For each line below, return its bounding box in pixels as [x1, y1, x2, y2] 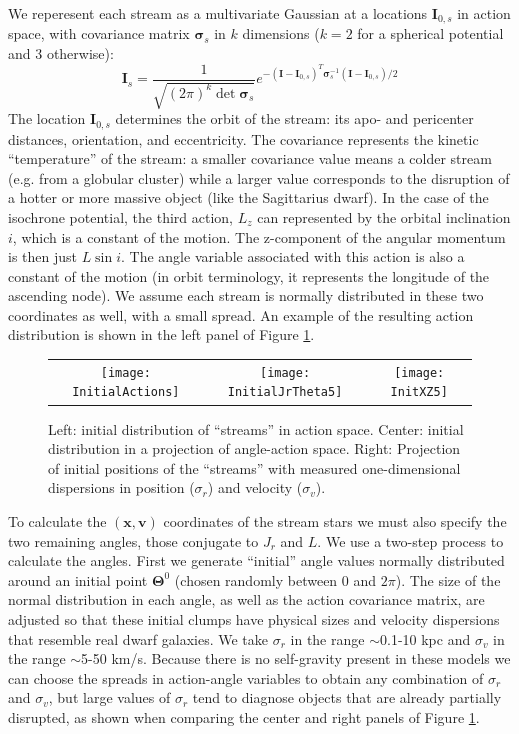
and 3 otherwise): [8, 43, 114, 64]
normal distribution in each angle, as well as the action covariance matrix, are [8, 589, 485, 610]
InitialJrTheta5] [227, 385, 343, 400]
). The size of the [395, 569, 501, 590]
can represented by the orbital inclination [257, 206, 511, 227]
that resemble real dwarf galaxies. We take [8, 628, 269, 649]
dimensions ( [242, 23, 320, 44]
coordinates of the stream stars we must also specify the [163, 511, 507, 532]
